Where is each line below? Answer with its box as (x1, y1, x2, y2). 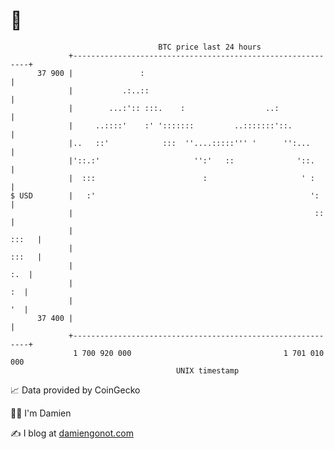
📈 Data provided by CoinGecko (10, 384, 141, 396)
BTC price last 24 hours (158, 42, 262, 52)
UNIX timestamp (175, 365, 240, 376)
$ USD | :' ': (10, 190, 320, 201)
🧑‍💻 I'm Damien (10, 407, 72, 419)
